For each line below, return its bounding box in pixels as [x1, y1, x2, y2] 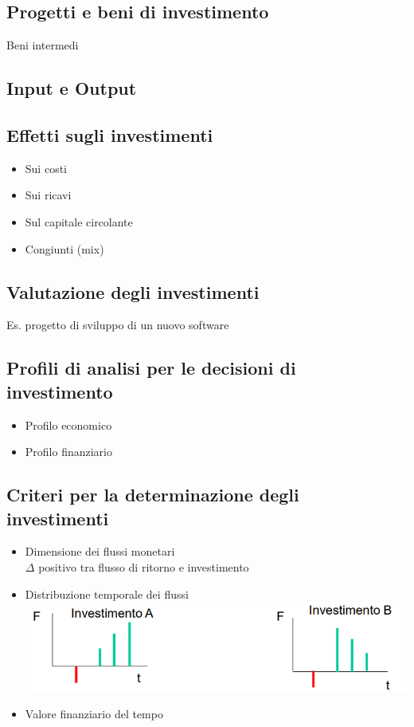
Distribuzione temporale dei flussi [25, 585, 189, 602]
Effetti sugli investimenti [6, 122, 213, 147]
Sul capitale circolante [25, 213, 133, 230]
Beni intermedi [6, 37, 79, 53]
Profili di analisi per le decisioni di [6, 356, 296, 380]
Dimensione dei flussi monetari [25, 543, 175, 560]
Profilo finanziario [25, 443, 112, 460]
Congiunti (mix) [25, 240, 104, 257]
